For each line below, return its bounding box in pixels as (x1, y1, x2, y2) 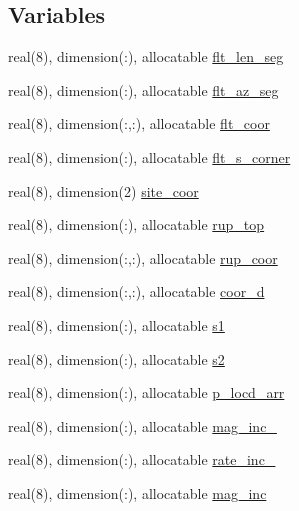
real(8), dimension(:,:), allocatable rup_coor (8, 247, 278, 268)
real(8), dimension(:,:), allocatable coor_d (8, 281, 265, 302)
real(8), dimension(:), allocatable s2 (8, 348, 225, 369)
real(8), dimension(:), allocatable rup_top (8, 214, 265, 235)
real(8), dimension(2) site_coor (8, 180, 199, 201)
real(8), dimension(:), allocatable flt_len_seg (8, 46, 284, 67)
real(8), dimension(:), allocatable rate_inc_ (8, 449, 276, 470)
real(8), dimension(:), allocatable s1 (8, 314, 225, 335)
